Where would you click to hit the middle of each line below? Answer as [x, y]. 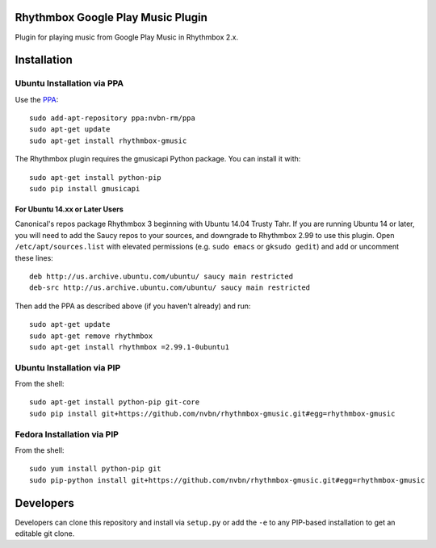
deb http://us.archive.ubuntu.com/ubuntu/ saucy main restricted [161, 276]
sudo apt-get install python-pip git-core [115, 402]
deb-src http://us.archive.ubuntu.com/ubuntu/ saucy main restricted [170, 288]
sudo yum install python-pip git [95, 469]
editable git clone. [45, 533]
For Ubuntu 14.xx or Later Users [69, 209]
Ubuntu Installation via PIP [68, 367]
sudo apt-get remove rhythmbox [91, 336]
